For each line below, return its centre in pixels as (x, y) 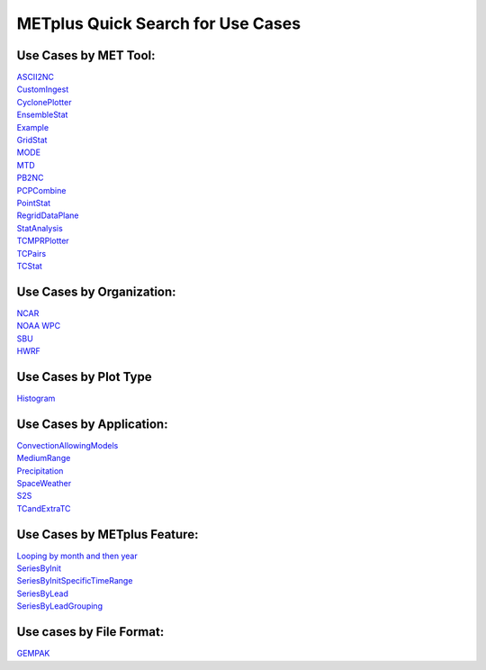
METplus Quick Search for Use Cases (159, 23)
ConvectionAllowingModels (67, 445)
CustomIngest (43, 89)
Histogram (36, 398)
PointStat (34, 203)
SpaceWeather (44, 483)
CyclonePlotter (44, 102)
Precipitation (40, 471)
